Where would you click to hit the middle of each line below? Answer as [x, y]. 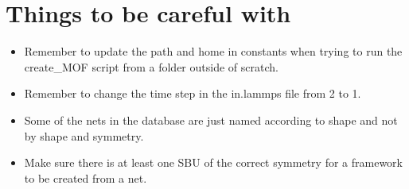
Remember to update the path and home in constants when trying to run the [213, 51]
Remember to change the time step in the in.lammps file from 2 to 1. [193, 93]
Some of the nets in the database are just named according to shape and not [211, 120]
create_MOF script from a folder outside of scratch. [151, 66]
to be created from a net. [86, 177]
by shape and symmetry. [84, 135]
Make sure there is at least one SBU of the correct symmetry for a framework [213, 162]
